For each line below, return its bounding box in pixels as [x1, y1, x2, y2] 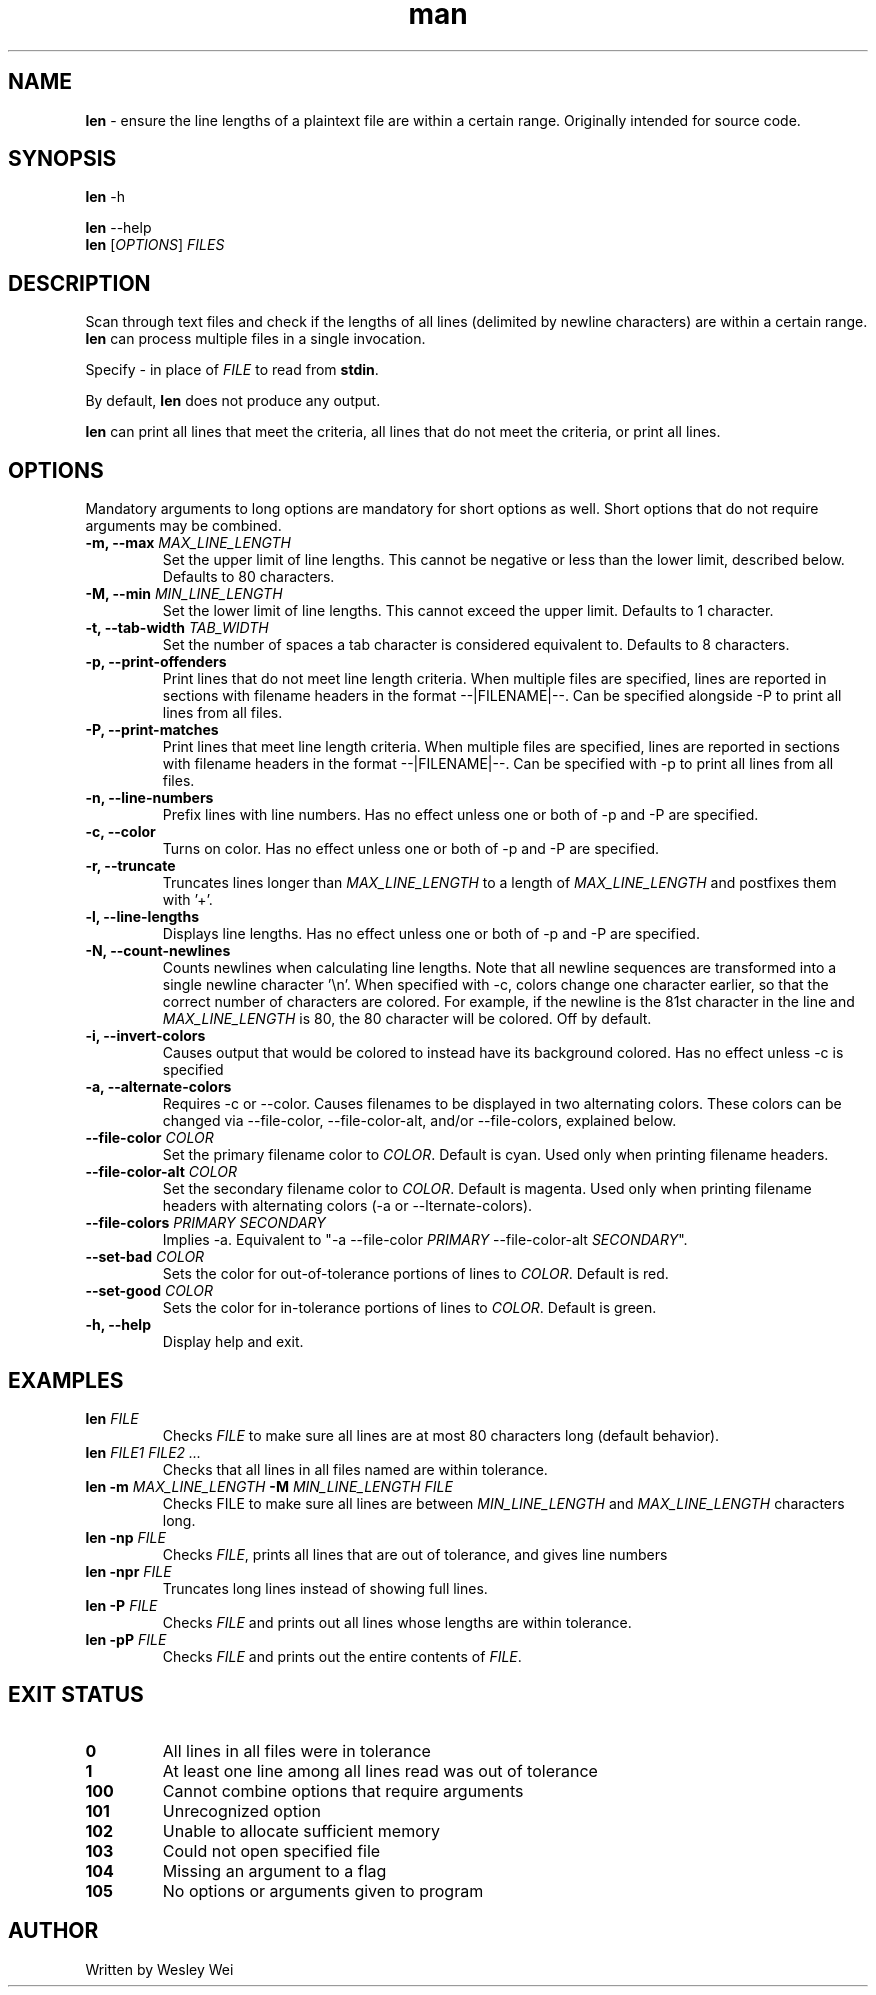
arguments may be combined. [85, 517, 282, 535]
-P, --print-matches [85, 721, 219, 739]
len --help [85, 219, 152, 237]
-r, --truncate [85, 857, 176, 875]
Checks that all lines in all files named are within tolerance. [162, 1460, 548, 1478]
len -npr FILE [85, 1562, 172, 1580]
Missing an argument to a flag [162, 1860, 387, 1881]
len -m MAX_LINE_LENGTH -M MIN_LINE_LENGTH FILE [85, 1477, 453, 1495]
